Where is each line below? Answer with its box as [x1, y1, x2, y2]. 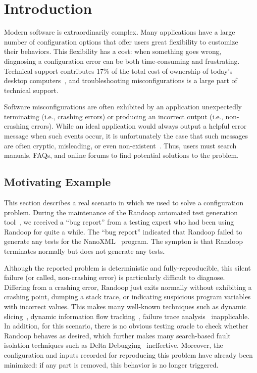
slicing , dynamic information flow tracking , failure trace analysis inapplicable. [4, 311, 250, 321]
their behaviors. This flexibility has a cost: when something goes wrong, [4, 46, 221, 56]
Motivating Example [4, 174, 111, 189]
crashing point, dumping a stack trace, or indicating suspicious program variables [4, 291, 251, 302]
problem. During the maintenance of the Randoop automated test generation [4, 207, 238, 217]
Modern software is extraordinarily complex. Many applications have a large [4, 27, 235, 37]
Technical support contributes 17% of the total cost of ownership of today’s [4, 65, 233, 76]
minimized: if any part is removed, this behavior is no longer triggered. [4, 359, 219, 370]
